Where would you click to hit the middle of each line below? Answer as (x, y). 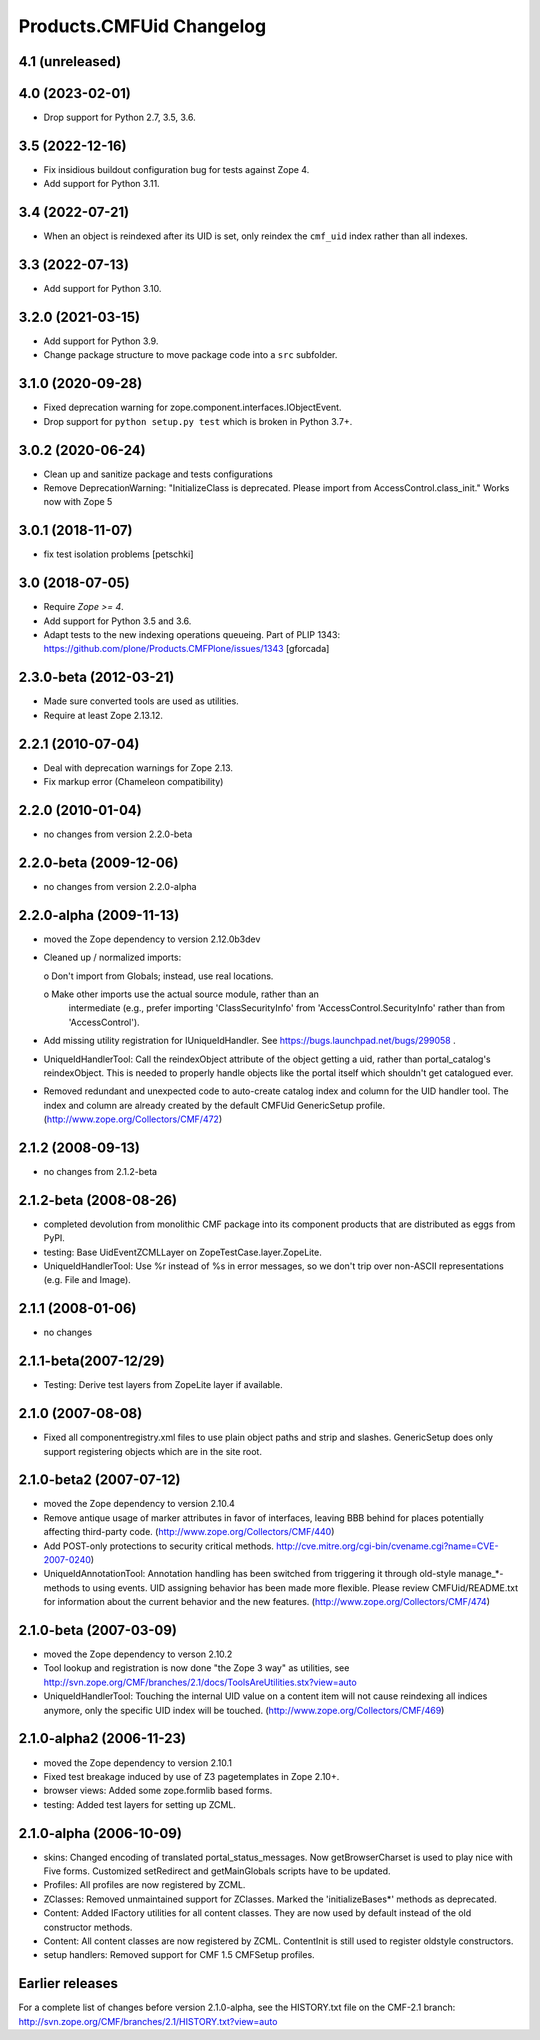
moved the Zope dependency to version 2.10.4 (139, 1504)
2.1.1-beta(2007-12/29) (91, 1361)
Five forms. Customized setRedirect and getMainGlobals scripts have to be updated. (217, 1871)
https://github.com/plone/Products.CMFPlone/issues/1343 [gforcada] (186, 649)
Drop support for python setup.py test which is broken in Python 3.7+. (198, 421)
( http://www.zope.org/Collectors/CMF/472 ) (133, 1119)
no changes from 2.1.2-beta (100, 1171)
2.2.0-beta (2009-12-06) (98, 862)
